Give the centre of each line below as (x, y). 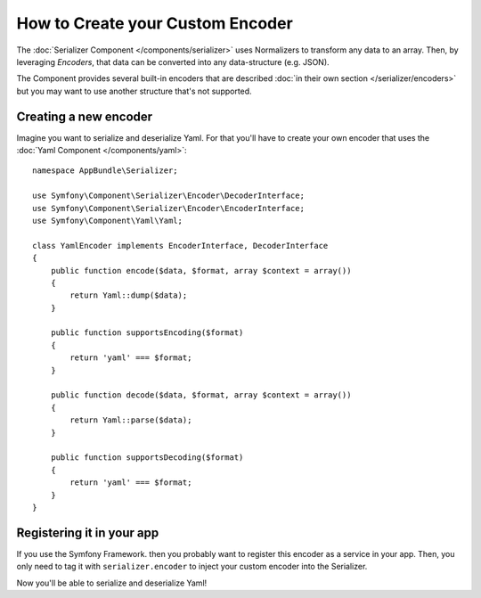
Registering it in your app (88, 532)
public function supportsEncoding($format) (147, 333)
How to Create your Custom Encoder (155, 23)
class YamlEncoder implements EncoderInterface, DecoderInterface (180, 246)
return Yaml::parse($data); (131, 420)
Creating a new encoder (85, 116)
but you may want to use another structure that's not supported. (135, 91)
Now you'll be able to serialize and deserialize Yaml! (112, 583)
